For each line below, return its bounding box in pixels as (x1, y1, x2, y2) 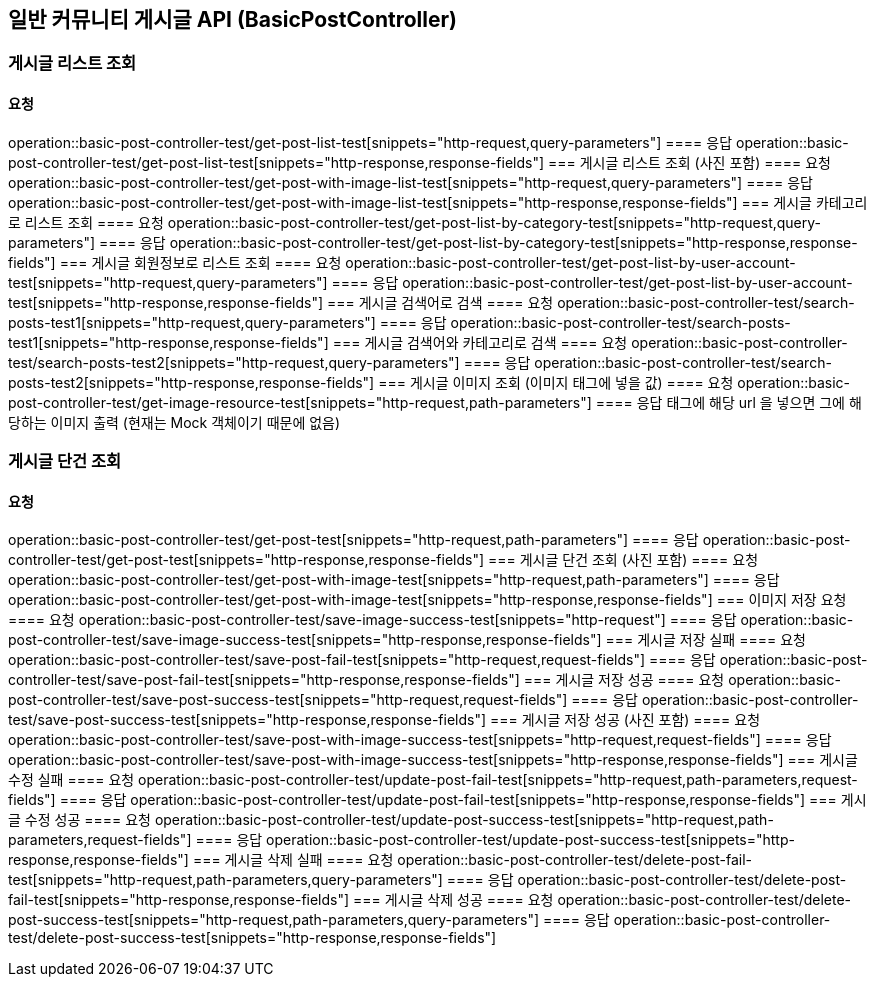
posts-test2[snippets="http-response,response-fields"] (8, 373, 375, 391)
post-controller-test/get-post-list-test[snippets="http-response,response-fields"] (8, 153, 545, 171)
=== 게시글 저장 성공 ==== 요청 (523, 671, 725, 689)
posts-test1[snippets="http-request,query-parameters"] (8, 313, 376, 331)
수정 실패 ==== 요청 (8, 771, 135, 789)
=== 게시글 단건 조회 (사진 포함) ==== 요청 (487, 551, 759, 569)
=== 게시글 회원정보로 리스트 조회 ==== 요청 (59, 253, 342, 271)
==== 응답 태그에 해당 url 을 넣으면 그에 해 (595, 393, 862, 411)
